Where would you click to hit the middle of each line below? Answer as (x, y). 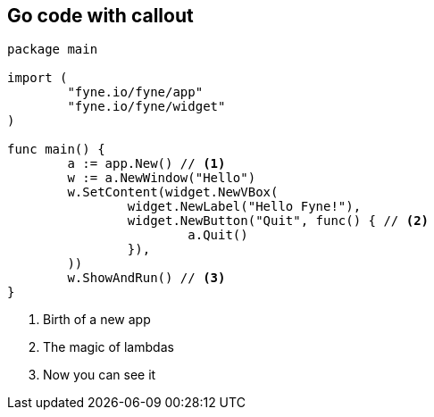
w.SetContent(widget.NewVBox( (173, 192)
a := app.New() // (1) (146, 164)
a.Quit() (218, 235)
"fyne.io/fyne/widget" (146, 107)
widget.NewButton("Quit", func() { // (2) (278, 221)
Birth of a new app (97, 320)
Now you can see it (100, 375)
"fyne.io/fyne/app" (135, 92)
